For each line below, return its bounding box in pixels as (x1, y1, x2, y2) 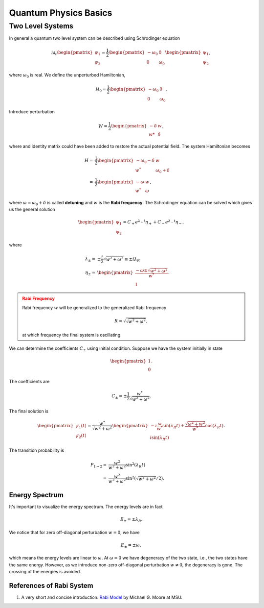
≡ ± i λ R (124, 256, 140, 263)
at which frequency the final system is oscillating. (22, 332, 122, 338)
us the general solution (9, 206, 56, 213)
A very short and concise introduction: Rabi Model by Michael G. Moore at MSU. (21, 594, 183, 600)
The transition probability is (9, 447, 65, 453)
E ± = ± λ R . (120, 516, 143, 523)
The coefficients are (9, 378, 50, 384)
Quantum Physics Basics (9, 7, 112, 18)
